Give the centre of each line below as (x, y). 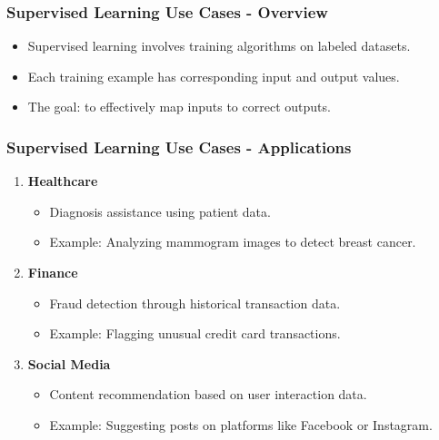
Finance (53, 272)
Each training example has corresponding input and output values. (214, 76)
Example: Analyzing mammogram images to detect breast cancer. (233, 242)
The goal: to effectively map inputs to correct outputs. (179, 107)
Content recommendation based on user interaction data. (208, 394)
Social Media (69, 363)
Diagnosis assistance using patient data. (160, 211)
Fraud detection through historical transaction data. (195, 303)
